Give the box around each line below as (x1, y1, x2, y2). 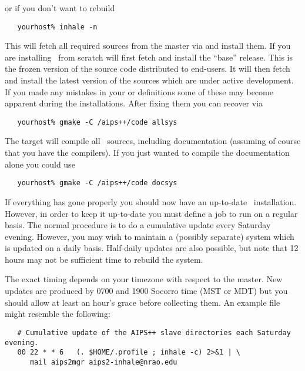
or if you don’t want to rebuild (5, 2, 115, 14)
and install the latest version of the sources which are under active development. (5, 74, 294, 86)
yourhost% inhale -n (17, 22, 98, 31)
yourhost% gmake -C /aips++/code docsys (17, 179, 177, 188)
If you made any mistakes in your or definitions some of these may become (5, 85, 273, 98)
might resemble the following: (5, 308, 110, 320)
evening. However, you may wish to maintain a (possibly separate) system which (5, 230, 294, 242)
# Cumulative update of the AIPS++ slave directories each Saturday (17, 328, 291, 337)
